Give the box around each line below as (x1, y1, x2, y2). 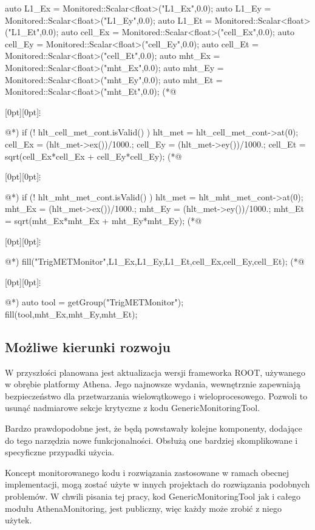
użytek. (5, 514, 32, 526)
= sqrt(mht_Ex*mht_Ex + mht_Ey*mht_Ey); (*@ (5, 214, 202, 226)
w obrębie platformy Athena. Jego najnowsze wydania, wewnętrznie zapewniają (5, 378, 300, 390)
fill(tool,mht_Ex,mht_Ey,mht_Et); (5, 307, 138, 320)
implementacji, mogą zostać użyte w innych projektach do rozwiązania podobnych (5, 478, 310, 491)
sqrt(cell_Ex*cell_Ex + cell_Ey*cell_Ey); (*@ (5, 149, 182, 162)
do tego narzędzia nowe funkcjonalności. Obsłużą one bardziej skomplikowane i (5, 433, 298, 446)
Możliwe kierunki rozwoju (5, 337, 171, 356)
